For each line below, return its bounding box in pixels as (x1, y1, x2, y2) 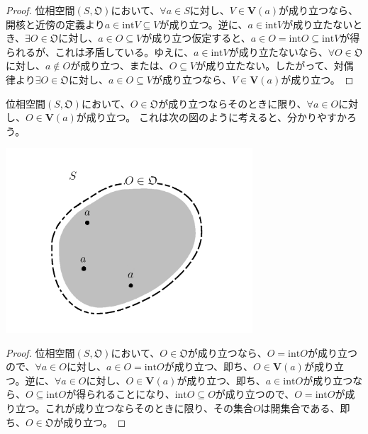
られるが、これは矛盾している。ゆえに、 (6, 44, 194, 59)
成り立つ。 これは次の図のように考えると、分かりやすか (86, 110, 347, 125)
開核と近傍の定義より (6, 16, 105, 31)
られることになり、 (86, 387, 175, 401)
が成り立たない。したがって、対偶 (196, 58, 354, 73)
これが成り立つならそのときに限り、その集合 (45, 401, 253, 416)
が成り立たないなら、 (228, 44, 328, 59)
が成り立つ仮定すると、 (142, 30, 251, 45)
